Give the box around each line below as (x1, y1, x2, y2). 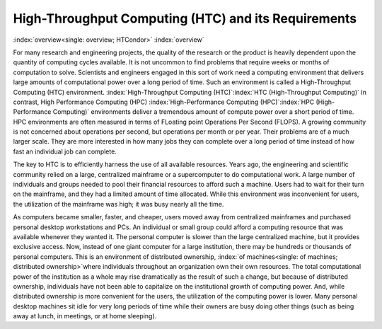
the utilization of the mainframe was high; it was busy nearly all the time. (13, 200, 224, 208)
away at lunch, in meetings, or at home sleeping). (13, 312, 157, 321)
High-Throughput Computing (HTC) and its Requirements (13, 11, 357, 26)
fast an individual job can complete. (13, 147, 117, 156)
